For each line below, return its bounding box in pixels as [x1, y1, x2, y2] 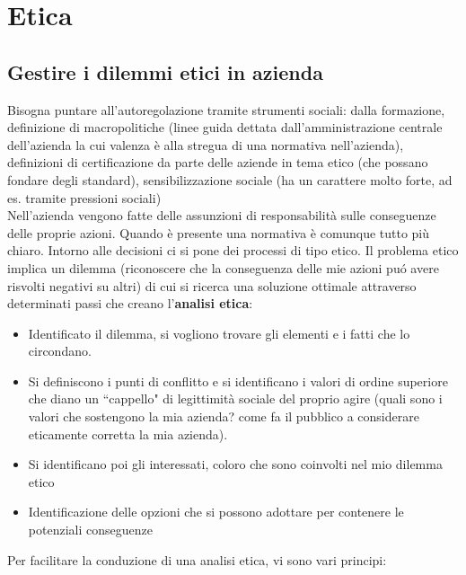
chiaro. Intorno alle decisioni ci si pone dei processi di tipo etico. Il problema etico [7, 241, 459, 260]
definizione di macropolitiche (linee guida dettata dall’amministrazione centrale [7, 118, 443, 137]
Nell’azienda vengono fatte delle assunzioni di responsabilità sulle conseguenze [7, 206, 436, 225]
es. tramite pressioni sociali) [7, 188, 162, 207]
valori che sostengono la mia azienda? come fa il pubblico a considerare [28, 407, 419, 426]
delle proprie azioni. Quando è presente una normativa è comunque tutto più [7, 223, 430, 242]
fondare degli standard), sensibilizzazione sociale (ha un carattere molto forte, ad [7, 170, 453, 189]
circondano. [28, 341, 92, 360]
